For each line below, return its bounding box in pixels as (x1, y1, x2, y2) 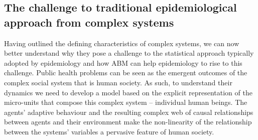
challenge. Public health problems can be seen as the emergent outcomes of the (4, 67, 247, 78)
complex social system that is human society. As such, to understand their (4, 77, 232, 87)
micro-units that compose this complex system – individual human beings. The (4, 97, 247, 107)
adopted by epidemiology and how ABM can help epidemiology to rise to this (4, 57, 242, 68)
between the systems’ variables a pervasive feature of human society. (4, 126, 214, 136)
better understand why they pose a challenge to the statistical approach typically (4, 48, 254, 58)
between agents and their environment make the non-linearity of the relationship (4, 116, 252, 127)
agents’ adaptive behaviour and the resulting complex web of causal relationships (4, 106, 253, 117)
